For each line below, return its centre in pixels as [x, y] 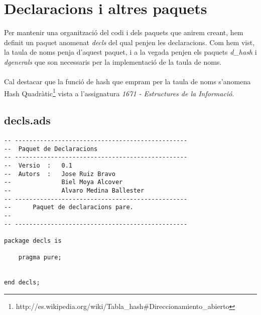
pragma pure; [40, 258]
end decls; [22, 283]
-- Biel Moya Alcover [63, 182]
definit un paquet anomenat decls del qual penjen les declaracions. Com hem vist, [129, 42]
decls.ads [27, 120]
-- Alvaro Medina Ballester [74, 191]
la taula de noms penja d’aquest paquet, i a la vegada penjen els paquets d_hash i [130, 52]
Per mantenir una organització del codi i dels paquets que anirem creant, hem [124, 32]
